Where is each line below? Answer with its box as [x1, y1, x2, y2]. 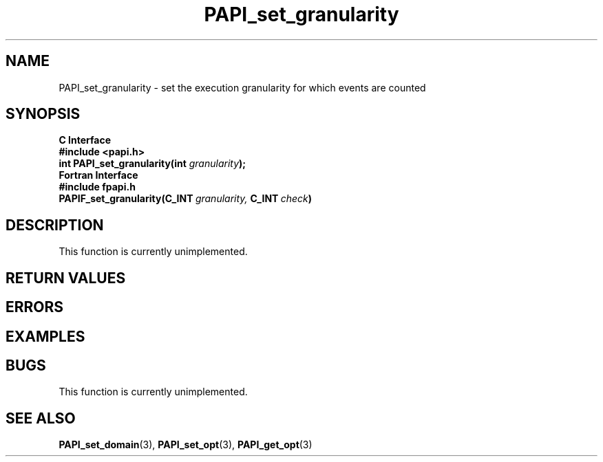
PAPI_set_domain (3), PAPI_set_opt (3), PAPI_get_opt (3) [59, 439, 313, 451]
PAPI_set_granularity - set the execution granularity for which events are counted [59, 81, 426, 93]
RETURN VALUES [6, 269, 126, 287]
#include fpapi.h [59, 181, 136, 193]
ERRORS [6, 298, 64, 316]
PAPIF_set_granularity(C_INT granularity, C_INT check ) [59, 192, 313, 205]
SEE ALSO [6, 409, 76, 427]
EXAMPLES [6, 327, 85, 345]
